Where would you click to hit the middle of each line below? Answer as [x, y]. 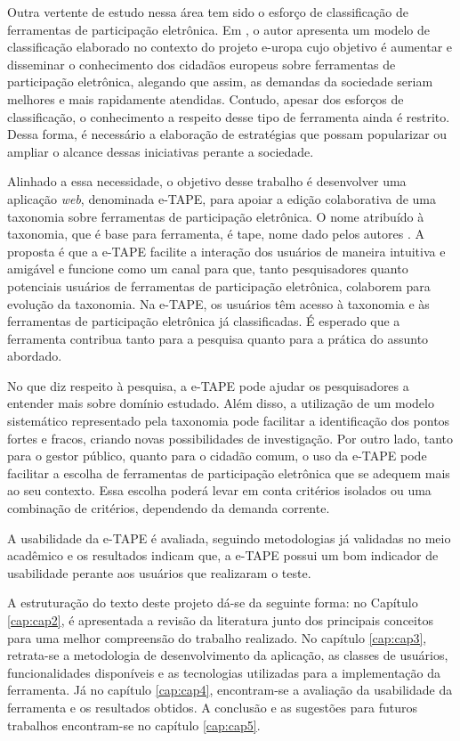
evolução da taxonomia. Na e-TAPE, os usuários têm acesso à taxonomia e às [218, 303]
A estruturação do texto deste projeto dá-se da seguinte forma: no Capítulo [213, 603]
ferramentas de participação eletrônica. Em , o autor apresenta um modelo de [219, 29]
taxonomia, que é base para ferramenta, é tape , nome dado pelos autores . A [216, 234]
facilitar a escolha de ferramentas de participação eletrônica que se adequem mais [229, 472]
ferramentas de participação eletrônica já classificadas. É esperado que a [204, 321]
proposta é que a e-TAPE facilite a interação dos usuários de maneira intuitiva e [226, 251]
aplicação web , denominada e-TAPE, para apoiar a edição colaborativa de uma [222, 198]
